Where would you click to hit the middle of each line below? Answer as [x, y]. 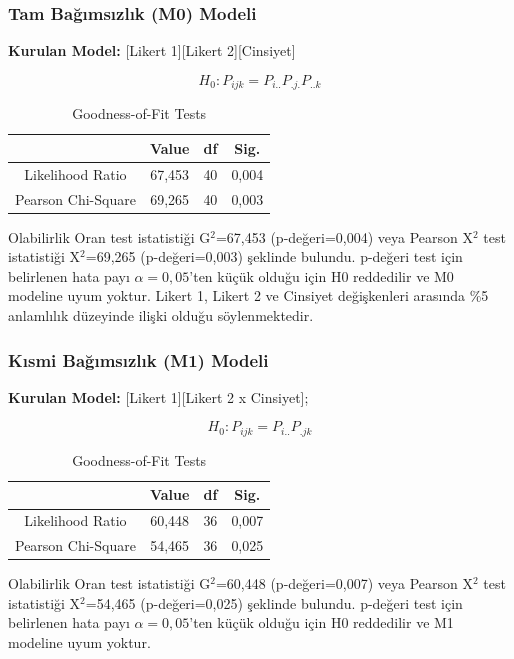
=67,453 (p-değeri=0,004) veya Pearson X [344, 236]
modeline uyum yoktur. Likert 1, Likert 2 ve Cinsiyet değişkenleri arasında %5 [248, 295]
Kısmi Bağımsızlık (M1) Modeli [138, 359]
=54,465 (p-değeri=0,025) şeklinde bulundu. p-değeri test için [274, 602]
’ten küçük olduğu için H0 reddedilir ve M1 [321, 622]
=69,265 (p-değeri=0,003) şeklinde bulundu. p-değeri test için [274, 256]
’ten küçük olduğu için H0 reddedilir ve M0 [321, 275]
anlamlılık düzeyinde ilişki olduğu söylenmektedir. [161, 315]
